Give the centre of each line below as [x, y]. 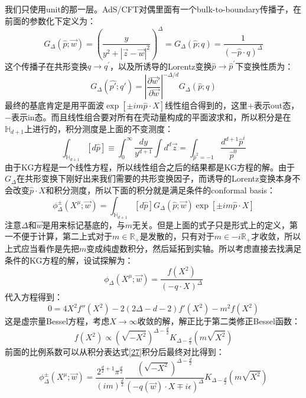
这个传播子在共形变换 [46, 66]
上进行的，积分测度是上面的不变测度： [98, 129]
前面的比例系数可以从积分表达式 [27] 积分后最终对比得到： [115, 352]
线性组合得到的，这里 [206, 105]
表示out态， [276, 105]
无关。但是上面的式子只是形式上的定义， [211, 224]
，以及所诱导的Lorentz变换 [161, 66]
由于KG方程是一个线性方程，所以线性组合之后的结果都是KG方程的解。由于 [150, 167]
